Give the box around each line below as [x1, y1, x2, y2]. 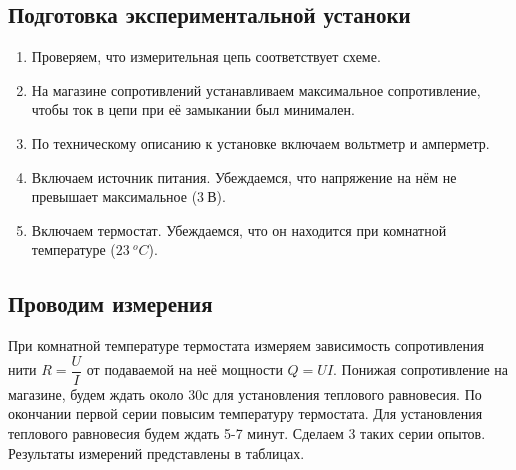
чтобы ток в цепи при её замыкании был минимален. [31, 99, 355, 120]
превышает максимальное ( [31, 186, 198, 207]
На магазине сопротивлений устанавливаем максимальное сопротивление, [31, 79, 481, 100]
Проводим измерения [8, 288, 213, 319]
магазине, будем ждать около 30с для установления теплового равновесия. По [8, 383, 482, 404]
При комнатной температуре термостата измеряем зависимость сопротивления [8, 335, 484, 356]
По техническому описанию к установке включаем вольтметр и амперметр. [31, 132, 490, 153]
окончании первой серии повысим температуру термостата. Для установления [8, 403, 483, 424]
